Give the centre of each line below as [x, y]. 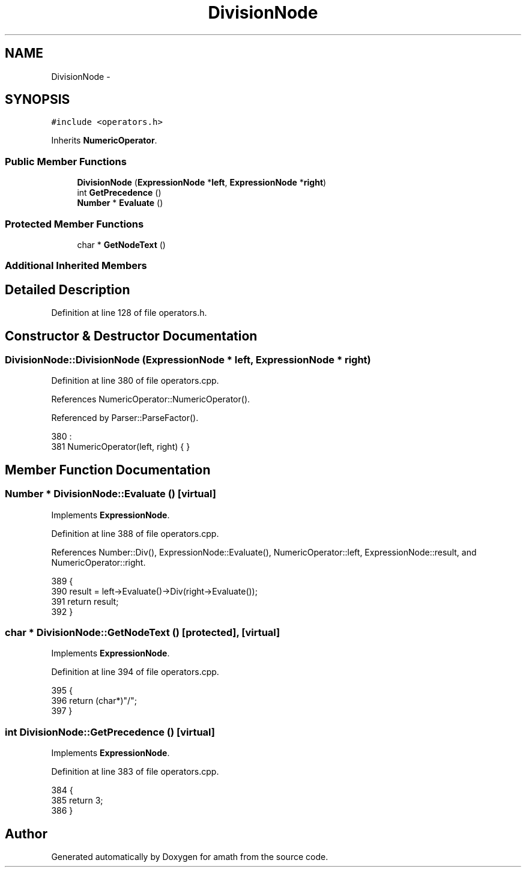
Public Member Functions [66, 161]
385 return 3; [77, 801]
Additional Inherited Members [76, 266]
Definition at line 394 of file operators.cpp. [135, 672]
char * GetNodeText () [121, 244]
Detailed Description [68, 289]
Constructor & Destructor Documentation [131, 336]
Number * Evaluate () [120, 203]
